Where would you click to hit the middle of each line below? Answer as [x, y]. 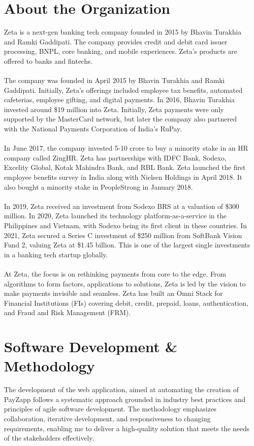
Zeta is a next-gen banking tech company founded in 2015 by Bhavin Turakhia [123, 32]
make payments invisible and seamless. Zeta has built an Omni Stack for [113, 293]
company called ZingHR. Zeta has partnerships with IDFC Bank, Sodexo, [115, 157]
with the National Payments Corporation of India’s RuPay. [93, 129]
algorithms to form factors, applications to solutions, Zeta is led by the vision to [125, 283]
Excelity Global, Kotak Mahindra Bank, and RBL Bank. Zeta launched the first [125, 167]
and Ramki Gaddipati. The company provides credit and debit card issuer [116, 41]
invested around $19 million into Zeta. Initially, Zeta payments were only [114, 109]
